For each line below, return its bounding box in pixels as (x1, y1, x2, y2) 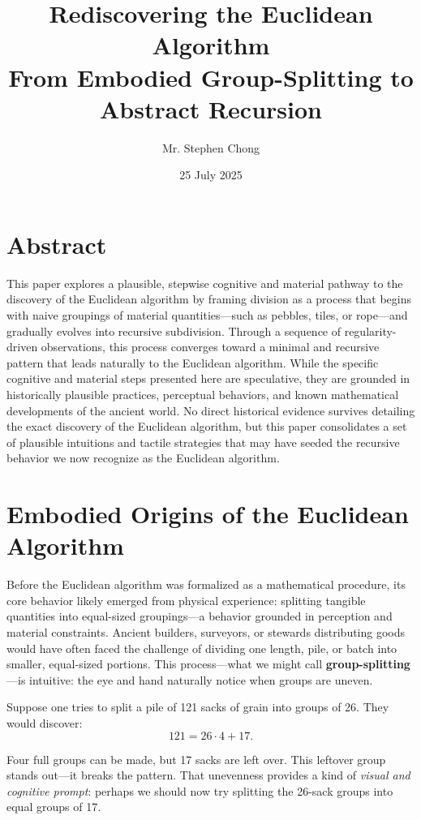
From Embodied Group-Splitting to (8, 60, 414, 93)
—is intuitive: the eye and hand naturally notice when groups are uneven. (6, 671, 373, 688)
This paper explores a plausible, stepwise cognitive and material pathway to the (6, 274, 403, 291)
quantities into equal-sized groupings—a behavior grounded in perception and (6, 607, 393, 625)
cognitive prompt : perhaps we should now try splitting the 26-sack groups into (6, 782, 393, 799)
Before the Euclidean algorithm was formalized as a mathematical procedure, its (6, 576, 406, 593)
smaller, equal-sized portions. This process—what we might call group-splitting (6, 655, 410, 672)
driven (6, 338, 38, 355)
